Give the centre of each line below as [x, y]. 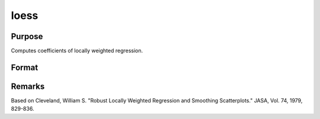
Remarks [28, 86]
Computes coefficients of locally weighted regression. [77, 51]
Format [25, 67]
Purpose [27, 36]
